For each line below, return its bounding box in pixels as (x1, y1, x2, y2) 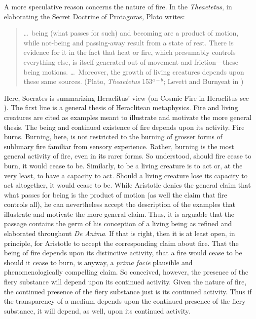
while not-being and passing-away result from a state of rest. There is (23, 37, 234, 47)
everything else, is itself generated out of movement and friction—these (23, 56, 238, 67)
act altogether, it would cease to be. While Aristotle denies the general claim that (4, 180, 251, 190)
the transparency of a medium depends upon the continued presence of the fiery (4, 296, 246, 306)
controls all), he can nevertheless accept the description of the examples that (4, 199, 236, 209)
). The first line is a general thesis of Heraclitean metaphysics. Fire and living (4, 102, 238, 113)
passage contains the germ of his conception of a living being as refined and (4, 218, 232, 229)
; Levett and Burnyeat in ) (163, 76, 244, 86)
